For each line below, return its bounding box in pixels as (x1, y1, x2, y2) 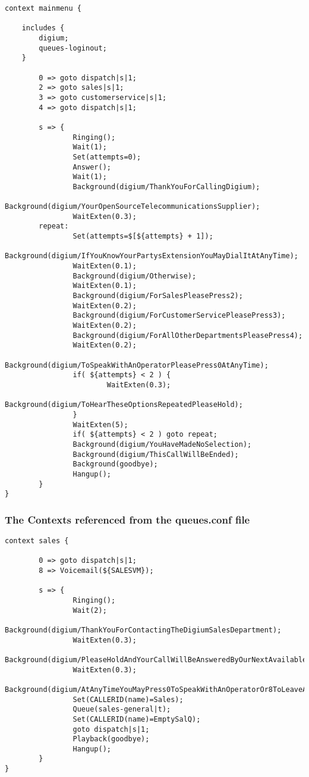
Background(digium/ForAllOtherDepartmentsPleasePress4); (72, 331, 303, 340)
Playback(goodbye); (72, 735, 150, 744)
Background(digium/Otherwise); (72, 271, 197, 280)
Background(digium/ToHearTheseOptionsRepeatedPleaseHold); (5, 400, 243, 409)
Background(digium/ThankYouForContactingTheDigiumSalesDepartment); (5, 625, 282, 634)
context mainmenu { (5, 4, 81, 12)
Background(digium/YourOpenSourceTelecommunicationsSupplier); (5, 202, 260, 211)
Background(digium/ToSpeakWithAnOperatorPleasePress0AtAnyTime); (5, 361, 269, 369)
